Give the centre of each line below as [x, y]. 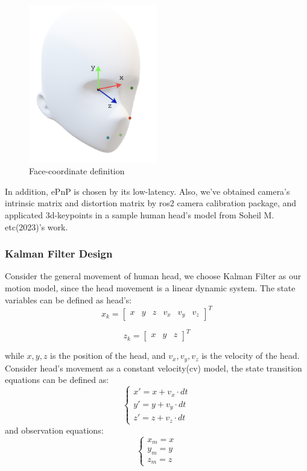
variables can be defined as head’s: [68, 299]
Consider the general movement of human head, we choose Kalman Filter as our [153, 276]
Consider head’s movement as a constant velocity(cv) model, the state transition [153, 368]
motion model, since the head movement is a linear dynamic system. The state [150, 288]
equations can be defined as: [57, 380]
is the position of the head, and [108, 356]
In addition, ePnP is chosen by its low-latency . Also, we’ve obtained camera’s [147, 191]
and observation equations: [54, 430]
